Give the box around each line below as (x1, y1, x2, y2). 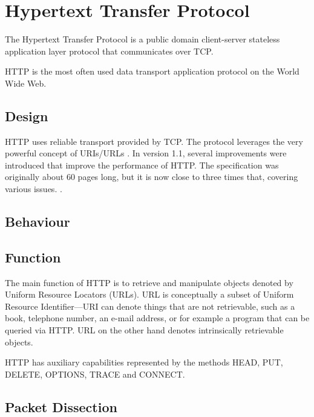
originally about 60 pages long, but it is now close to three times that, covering (5, 170, 298, 183)
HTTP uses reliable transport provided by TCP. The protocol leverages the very (5, 135, 303, 147)
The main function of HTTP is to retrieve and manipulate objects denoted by (5, 276, 293, 289)
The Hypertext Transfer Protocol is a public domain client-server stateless (5, 33, 280, 45)
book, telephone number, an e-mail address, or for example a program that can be (5, 312, 310, 324)
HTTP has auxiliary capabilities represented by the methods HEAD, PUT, (5, 356, 283, 369)
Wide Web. (5, 76, 47, 89)
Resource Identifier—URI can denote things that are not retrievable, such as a (5, 299, 295, 312)
